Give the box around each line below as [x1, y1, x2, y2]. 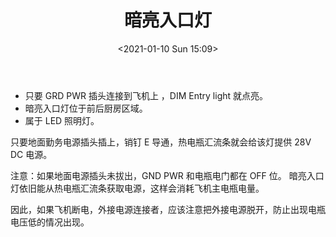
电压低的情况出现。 [10, 216, 90, 228]
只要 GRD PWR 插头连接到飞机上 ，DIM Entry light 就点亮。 [24, 89, 269, 101]
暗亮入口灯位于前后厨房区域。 [24, 102, 148, 114]
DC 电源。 [10, 148, 53, 160]
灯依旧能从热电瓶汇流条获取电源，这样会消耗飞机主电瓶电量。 [10, 182, 265, 194]
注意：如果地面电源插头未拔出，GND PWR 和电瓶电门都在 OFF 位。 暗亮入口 [10, 169, 325, 181]
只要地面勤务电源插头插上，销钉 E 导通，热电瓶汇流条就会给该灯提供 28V [10, 136, 312, 148]
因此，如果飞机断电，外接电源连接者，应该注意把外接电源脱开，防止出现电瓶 [10, 203, 326, 215]
